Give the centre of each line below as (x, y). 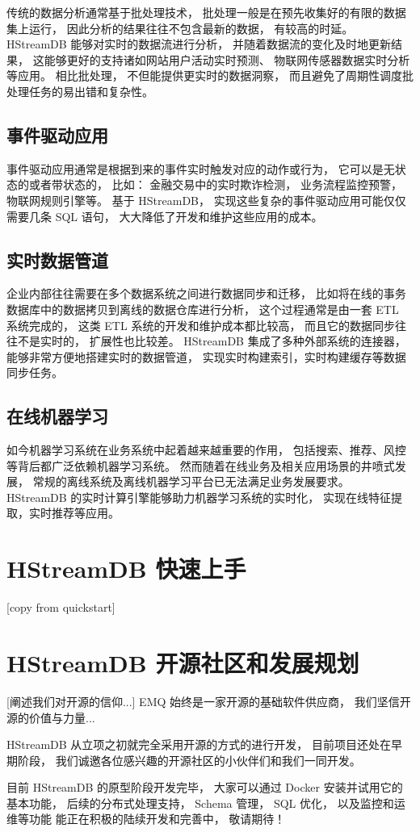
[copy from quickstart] (61, 607)
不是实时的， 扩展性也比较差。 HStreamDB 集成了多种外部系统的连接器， (212, 341)
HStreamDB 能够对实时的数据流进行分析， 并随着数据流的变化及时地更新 (199, 44)
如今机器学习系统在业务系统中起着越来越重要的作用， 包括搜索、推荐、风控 (206, 450)
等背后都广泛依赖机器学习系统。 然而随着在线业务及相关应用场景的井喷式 (201, 465)
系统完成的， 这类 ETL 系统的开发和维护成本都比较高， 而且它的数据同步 (201, 325)
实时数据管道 (57, 259)
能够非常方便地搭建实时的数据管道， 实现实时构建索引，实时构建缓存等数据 (206, 356)
